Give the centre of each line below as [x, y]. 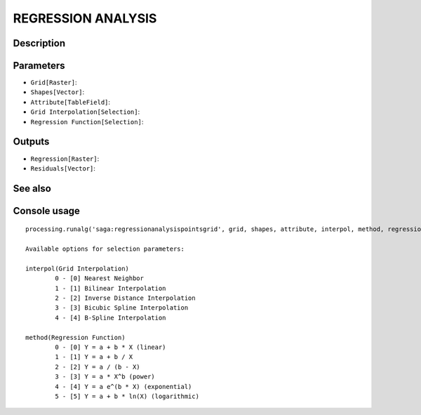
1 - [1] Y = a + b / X [94, 357]
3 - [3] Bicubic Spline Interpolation [122, 308]
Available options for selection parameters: [105, 249]
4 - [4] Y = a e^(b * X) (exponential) [123, 387]
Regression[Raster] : [65, 159]
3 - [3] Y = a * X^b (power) [105, 377]
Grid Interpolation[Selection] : [85, 112]
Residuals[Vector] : [63, 168]
